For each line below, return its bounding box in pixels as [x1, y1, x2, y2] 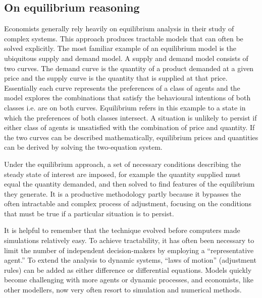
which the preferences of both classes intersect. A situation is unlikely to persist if [4, 112, 257, 123]
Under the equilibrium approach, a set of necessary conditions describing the [4, 158, 241, 169]
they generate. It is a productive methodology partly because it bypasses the [4, 188, 241, 199]
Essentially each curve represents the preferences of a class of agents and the [4, 82, 240, 93]
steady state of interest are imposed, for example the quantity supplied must [4, 168, 241, 179]
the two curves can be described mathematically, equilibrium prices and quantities [4, 132, 258, 142]
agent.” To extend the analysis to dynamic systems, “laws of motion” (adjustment [4, 255, 256, 265]
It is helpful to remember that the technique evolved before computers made [4, 225, 240, 235]
